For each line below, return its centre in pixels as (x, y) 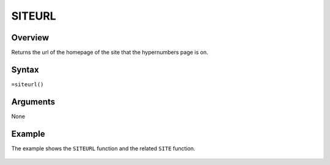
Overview (30, 38)
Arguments (33, 102)
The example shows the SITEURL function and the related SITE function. (103, 148)
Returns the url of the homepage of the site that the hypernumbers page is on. (110, 53)
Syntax (25, 69)
